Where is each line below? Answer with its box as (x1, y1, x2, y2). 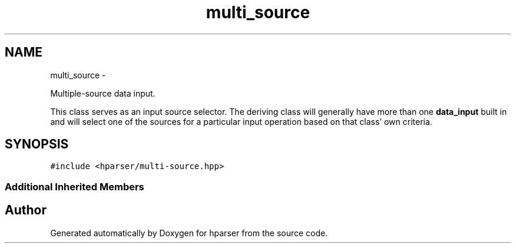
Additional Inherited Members (5, 180, 144, 193)
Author (5, 203, 47, 218)
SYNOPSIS (5, 137, 69, 152)
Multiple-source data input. (50, 88, 156, 98)
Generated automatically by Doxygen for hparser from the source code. (50, 227, 328, 238)
